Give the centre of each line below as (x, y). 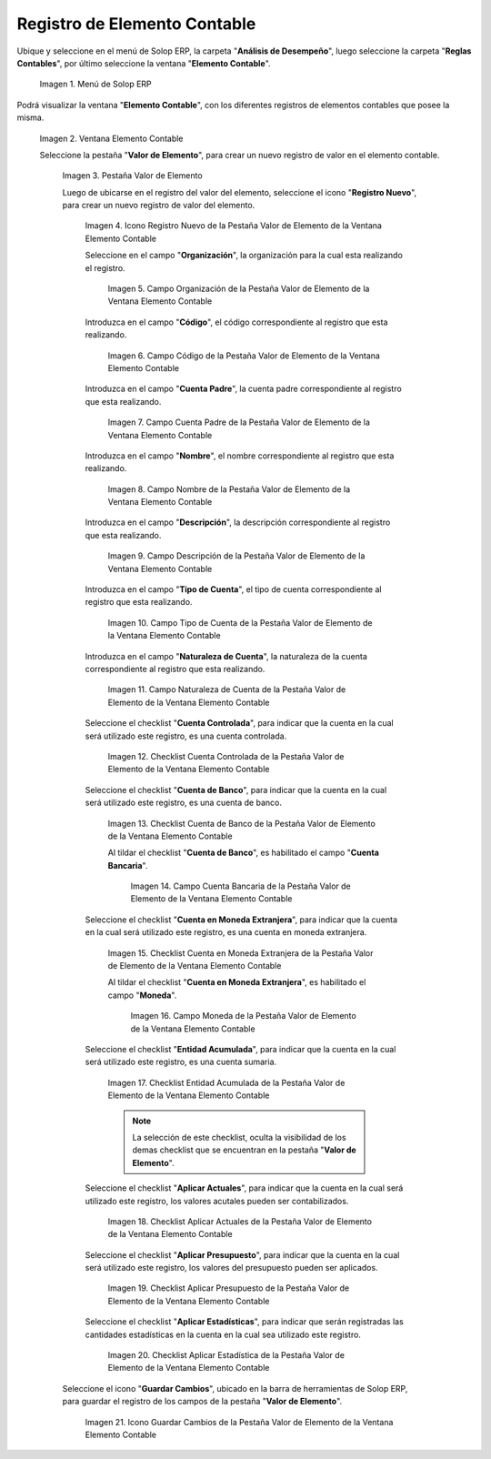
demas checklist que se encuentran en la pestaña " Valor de (244, 1150)
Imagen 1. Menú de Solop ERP (95, 84)
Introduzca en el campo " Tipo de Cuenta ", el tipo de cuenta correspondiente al (233, 589)
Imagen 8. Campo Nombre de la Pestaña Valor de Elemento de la (229, 489)
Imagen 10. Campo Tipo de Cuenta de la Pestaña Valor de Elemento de (240, 622)
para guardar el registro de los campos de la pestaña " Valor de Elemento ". (202, 1402)
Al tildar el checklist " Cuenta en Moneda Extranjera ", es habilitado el (237, 982)
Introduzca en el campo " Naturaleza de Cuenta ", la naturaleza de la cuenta (226, 656)
